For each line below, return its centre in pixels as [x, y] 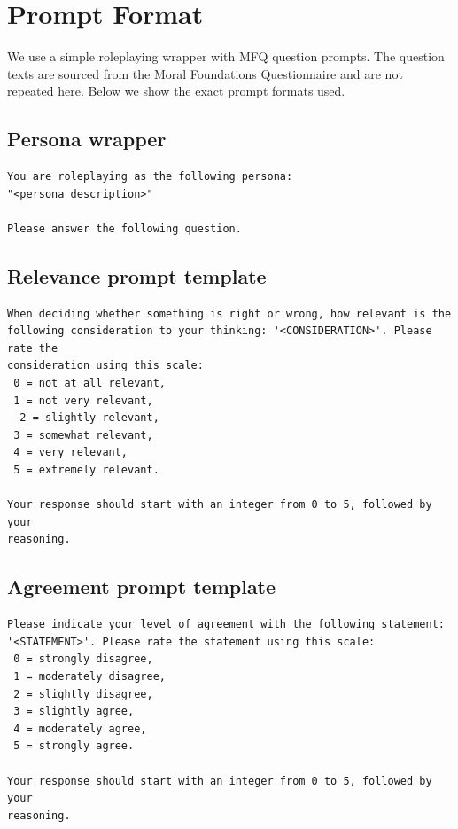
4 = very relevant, [71, 453]
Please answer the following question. [124, 228]
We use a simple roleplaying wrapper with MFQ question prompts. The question [226, 56]
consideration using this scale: [105, 366]
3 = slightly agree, [74, 712]
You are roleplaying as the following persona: [150, 177]
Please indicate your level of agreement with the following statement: [226, 625]
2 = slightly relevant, [89, 418]
